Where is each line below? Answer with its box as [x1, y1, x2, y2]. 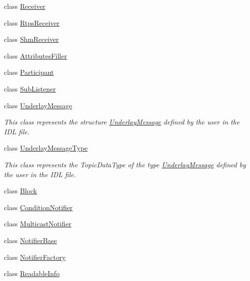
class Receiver [4, 1, 46, 11]
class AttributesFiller [4, 50, 67, 61]
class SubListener [4, 83, 56, 94]
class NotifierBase [4, 235, 57, 245]
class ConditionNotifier [4, 202, 73, 212]
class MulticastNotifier [4, 219, 72, 229]
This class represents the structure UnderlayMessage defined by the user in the [4, 117, 240, 127]
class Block [4, 186, 37, 196]
